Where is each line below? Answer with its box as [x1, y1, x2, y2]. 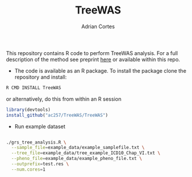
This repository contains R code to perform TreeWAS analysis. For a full [6, 49, 178, 56]
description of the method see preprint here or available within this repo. [6, 56, 180, 63]
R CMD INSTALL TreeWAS [6, 84, 61, 91]
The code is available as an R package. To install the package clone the [14, 67, 187, 74]
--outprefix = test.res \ [11, 161, 69, 167]
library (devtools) [6, 107, 51, 113]
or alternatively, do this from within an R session [6, 95, 121, 103]
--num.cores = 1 [11, 166, 46, 172]
